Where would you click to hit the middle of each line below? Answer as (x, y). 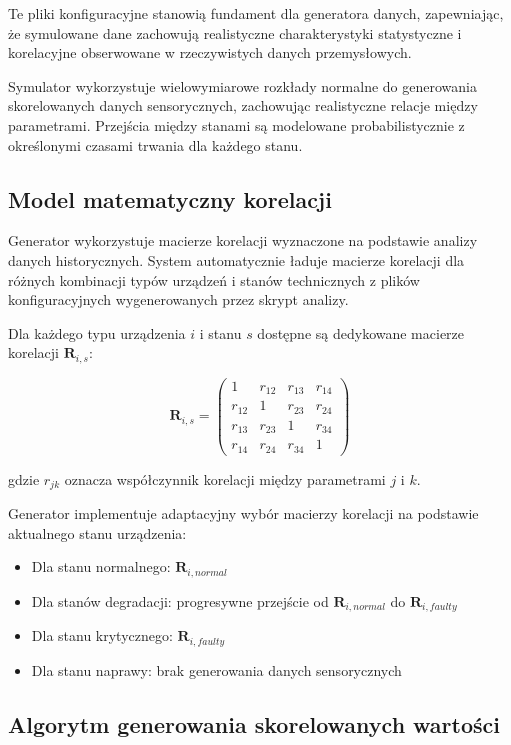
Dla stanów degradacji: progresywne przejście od (180, 600)
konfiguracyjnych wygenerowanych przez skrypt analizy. (178, 299)
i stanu (220, 332)
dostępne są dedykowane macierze (361, 332)
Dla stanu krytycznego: (102, 635)
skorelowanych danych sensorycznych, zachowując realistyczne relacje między (243, 105)
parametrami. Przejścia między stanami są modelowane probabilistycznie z (236, 124)
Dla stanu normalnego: (101, 566)
